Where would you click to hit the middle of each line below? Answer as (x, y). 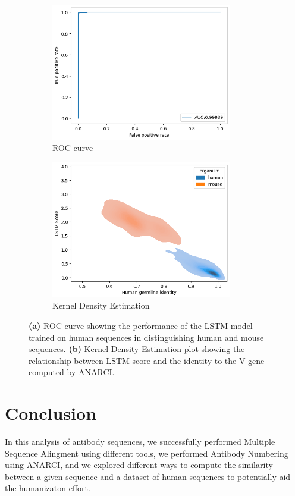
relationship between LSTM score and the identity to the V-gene (147, 360)
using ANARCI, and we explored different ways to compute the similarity (139, 465)
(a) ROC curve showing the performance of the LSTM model (141, 325)
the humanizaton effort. (48, 488)
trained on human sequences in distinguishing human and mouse (146, 337)
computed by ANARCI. (72, 372)
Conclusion (51, 413)
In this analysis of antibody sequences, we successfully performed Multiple (140, 441)
